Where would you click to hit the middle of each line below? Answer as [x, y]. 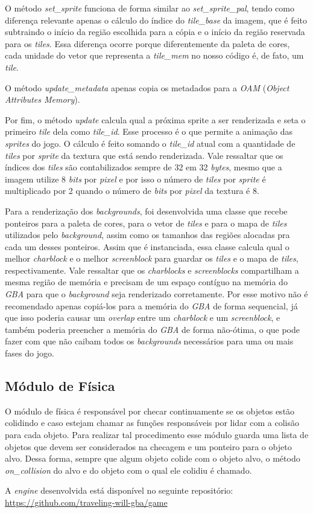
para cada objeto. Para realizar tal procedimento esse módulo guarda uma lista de [157, 435]
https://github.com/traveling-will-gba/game [86, 502]
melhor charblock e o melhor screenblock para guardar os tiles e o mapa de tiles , [152, 258]
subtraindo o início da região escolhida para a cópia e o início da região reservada [155, 32]
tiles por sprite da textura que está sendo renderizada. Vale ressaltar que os [144, 155]
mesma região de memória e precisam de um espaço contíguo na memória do [146, 282]
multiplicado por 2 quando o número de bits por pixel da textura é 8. [132, 191]
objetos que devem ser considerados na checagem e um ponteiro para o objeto [148, 446]
